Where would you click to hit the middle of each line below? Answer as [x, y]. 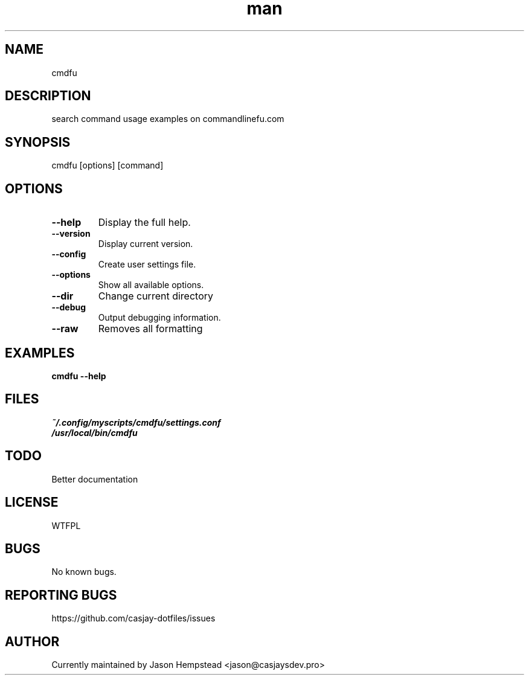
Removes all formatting [150, 329]
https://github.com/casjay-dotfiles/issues [133, 618]
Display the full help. [144, 223]
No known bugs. [84, 572]
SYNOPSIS [38, 142]
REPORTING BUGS [61, 595]
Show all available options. [151, 285]
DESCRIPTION [48, 96]
